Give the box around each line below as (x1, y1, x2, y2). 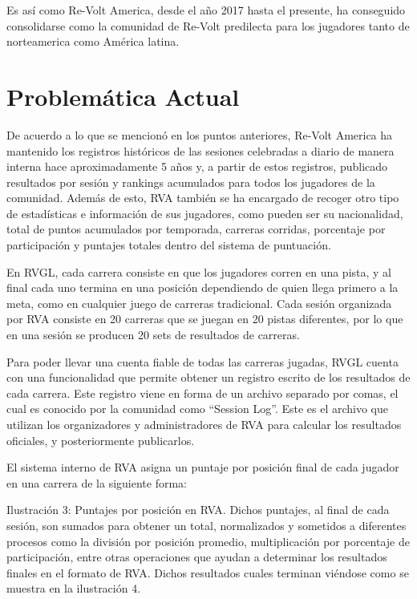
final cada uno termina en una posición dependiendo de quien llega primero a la (6, 279, 399, 296)
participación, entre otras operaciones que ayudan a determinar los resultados (6, 548, 387, 565)
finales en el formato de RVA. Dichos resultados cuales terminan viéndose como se (6, 564, 409, 581)
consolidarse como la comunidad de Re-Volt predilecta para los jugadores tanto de (6, 17, 410, 34)
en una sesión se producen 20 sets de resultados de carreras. (6, 326, 300, 343)
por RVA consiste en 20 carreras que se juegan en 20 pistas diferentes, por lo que (6, 310, 403, 327)
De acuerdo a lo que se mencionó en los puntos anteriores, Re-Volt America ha (6, 126, 393, 143)
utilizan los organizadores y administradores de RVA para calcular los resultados (6, 416, 402, 432)
